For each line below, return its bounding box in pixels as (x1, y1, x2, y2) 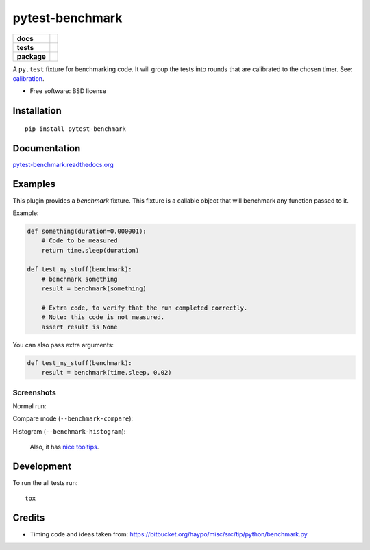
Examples (12, 178, 56, 190)
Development (12, 460, 72, 472)
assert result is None (41, 323, 118, 331)
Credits (12, 512, 45, 524)
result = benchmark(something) (41, 285, 147, 292)
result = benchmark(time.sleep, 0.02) (41, 368, 172, 377)
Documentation (12, 142, 81, 154)
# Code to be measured (41, 237, 118, 245)
